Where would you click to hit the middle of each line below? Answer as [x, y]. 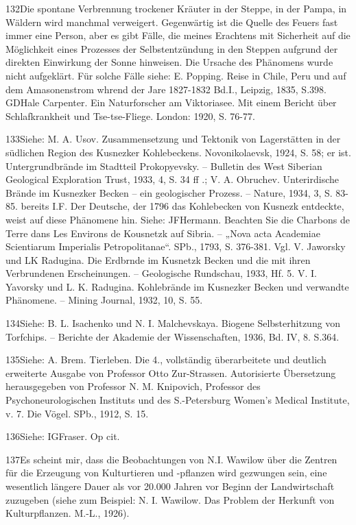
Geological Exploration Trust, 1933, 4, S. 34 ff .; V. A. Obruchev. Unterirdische [173, 179]
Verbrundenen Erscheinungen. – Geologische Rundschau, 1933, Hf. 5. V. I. [161, 273]
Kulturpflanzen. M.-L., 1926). [68, 513]
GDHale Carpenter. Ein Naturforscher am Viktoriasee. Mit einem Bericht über [171, 102]
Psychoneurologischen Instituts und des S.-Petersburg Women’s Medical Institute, [178, 400]
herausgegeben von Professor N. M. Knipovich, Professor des [133, 386]
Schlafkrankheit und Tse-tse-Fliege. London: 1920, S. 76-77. [130, 115]
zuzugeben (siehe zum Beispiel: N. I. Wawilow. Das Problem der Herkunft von [170, 499]
